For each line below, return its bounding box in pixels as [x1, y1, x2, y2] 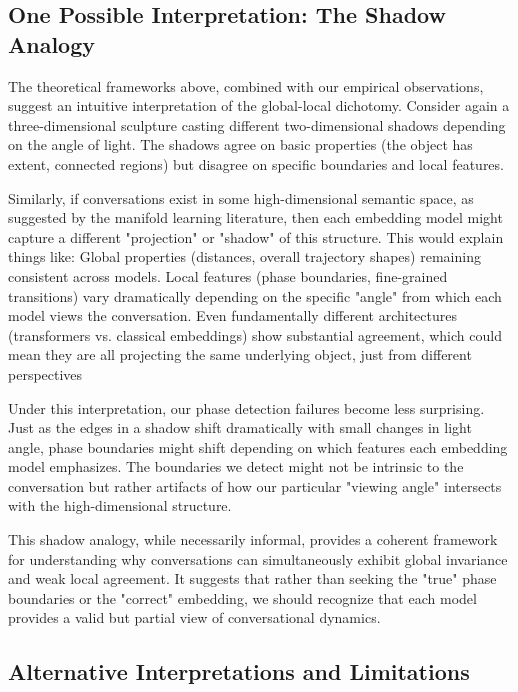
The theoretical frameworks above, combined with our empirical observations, [8, 75, 484, 96]
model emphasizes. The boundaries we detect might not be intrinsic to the [8, 456, 464, 477]
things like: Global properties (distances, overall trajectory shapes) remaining [8, 246, 481, 267]
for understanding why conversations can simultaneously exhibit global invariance [8, 548, 508, 569]
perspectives [8, 363, 83, 384]
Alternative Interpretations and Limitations [8, 656, 470, 687]
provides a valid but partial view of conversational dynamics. [8, 607, 381, 628]
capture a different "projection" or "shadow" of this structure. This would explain [8, 226, 504, 247]
